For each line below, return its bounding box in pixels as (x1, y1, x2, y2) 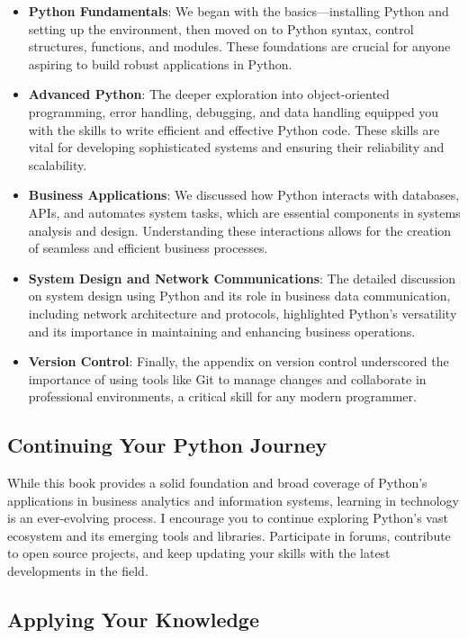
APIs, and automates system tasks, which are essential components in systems (28, 202, 461, 221)
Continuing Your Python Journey (7, 431, 328, 459)
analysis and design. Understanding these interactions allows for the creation (28, 220, 452, 239)
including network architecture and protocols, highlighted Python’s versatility (28, 303, 457, 322)
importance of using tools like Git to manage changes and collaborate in (28, 369, 427, 388)
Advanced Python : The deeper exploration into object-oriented (28, 85, 390, 103)
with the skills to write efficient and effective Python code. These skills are (28, 120, 440, 139)
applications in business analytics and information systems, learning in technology (7, 490, 460, 509)
